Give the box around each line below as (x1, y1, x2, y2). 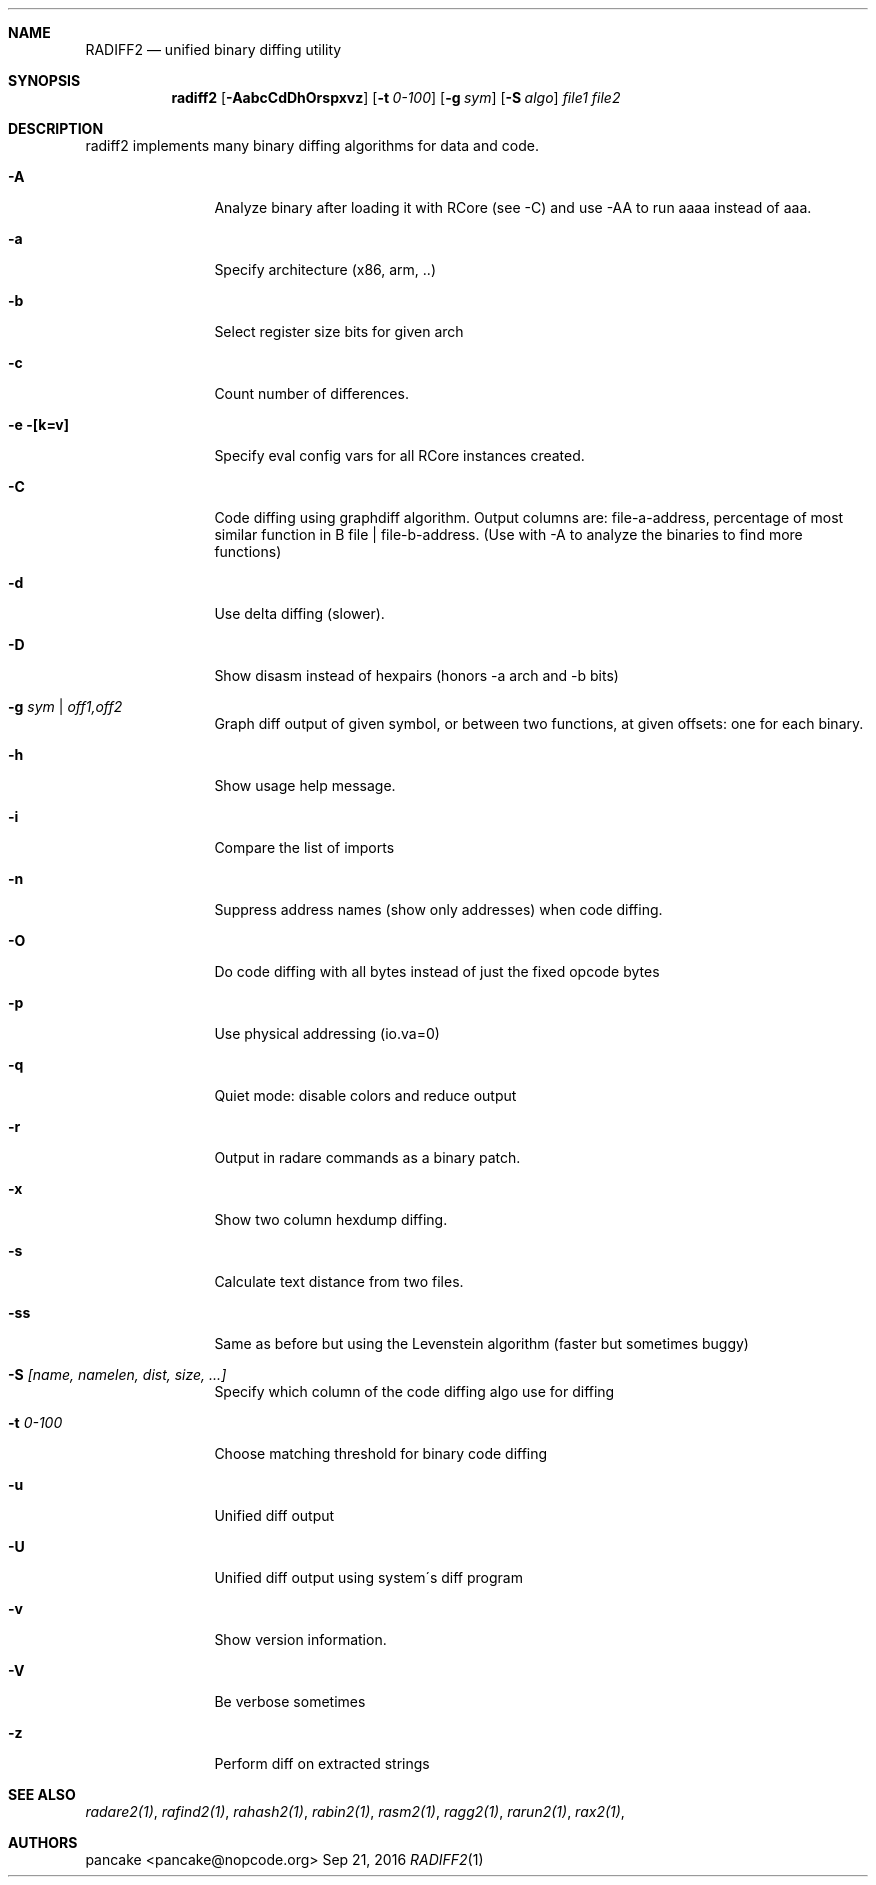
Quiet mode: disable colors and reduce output (214, 1087, 517, 1104)
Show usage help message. (214, 777, 396, 794)
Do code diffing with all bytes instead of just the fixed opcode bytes (214, 963, 660, 980)
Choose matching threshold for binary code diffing (214, 1445, 548, 1462)
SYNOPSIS (8, 72, 81, 89)
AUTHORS (8, 1834, 78, 1851)
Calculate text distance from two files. (214, 1273, 464, 1290)
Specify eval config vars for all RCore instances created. (214, 447, 585, 464)
